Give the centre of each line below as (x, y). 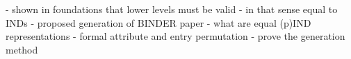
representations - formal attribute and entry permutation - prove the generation (175, 36)
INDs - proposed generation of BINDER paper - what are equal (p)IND (158, 22)
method (22, 49)
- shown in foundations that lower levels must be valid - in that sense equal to (172, 9)
